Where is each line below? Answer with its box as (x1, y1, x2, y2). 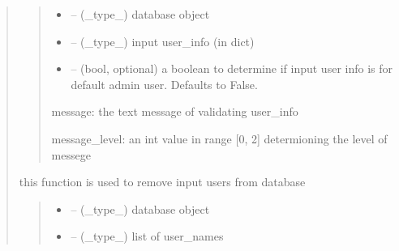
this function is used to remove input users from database (19, 173, 306, 190)
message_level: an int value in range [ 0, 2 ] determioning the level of (51, 130, 388, 147)
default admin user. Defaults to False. (71, 75, 258, 92)
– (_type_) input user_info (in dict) (71, 32, 255, 49)
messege (51, 146, 91, 163)
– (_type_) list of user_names (71, 228, 224, 245)
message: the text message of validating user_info (51, 103, 298, 120)
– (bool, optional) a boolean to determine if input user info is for (71, 60, 393, 77)
